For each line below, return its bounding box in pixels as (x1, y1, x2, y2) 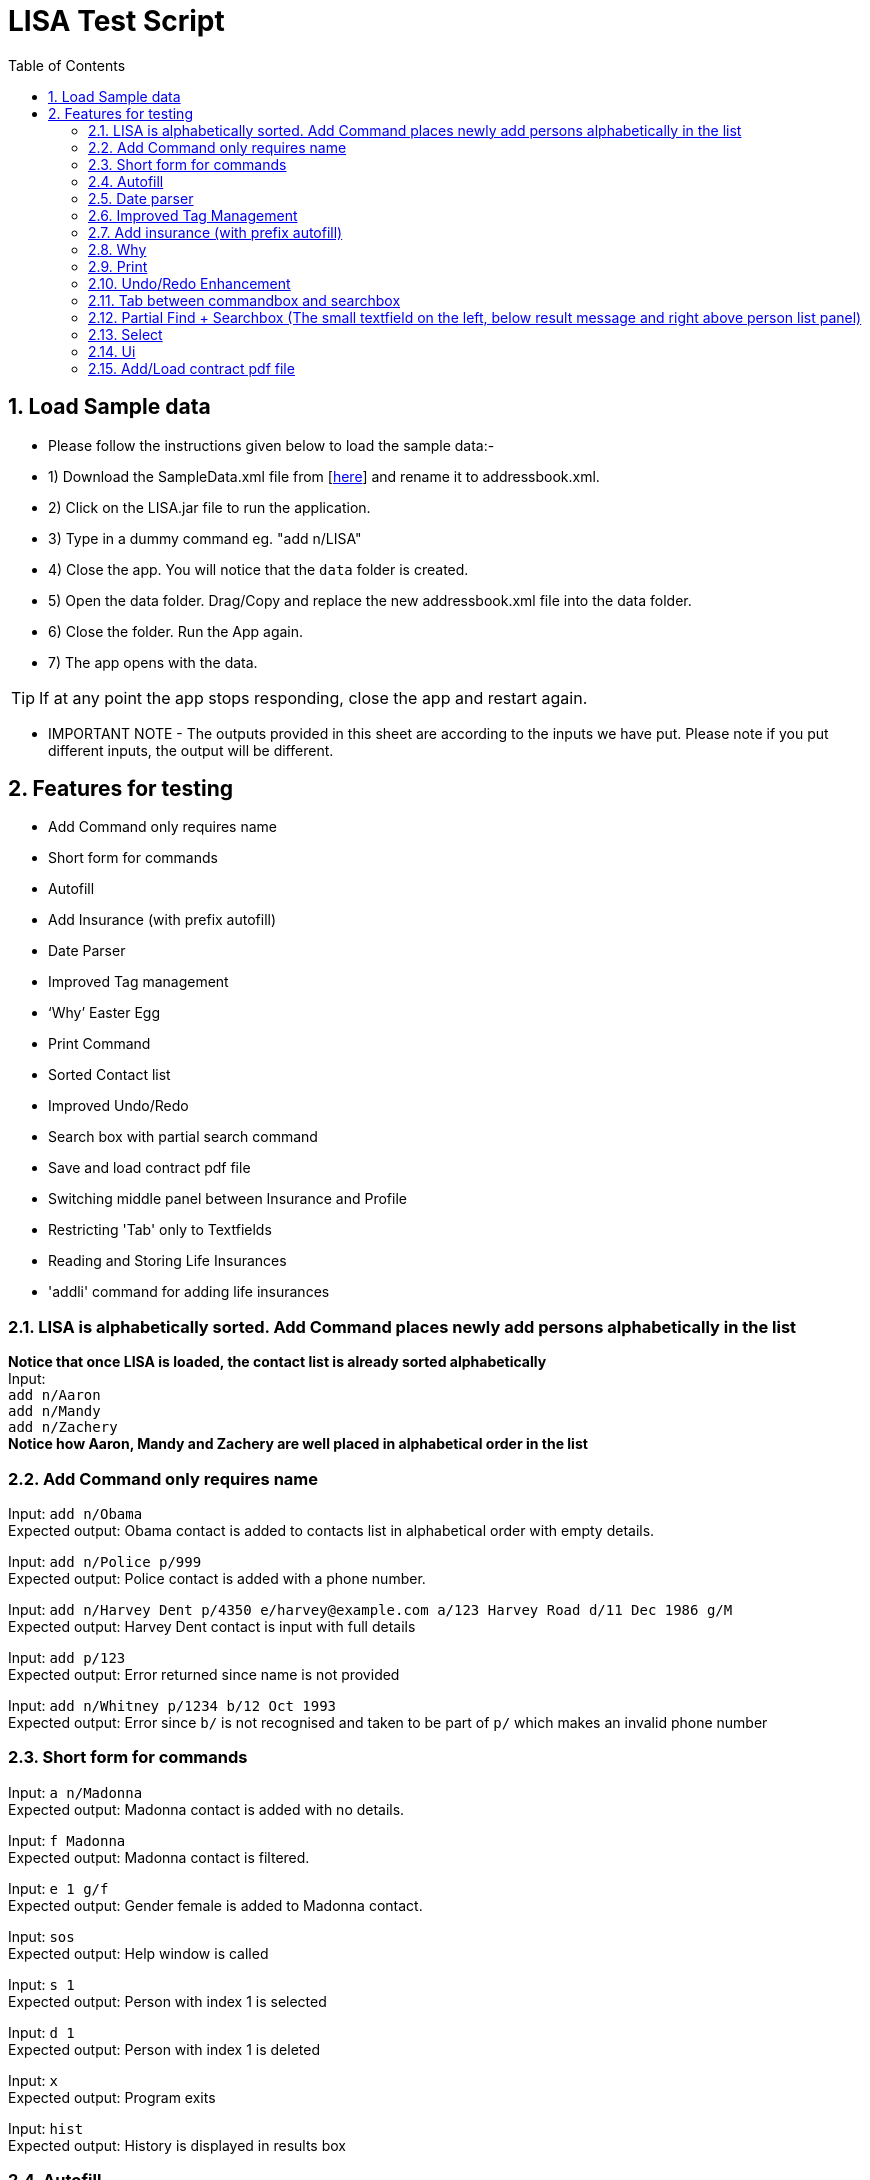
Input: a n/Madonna (8, 1783, 143, 1801)
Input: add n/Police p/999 (8, 1552, 202, 1570)
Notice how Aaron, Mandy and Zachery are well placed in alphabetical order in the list (8, 1435, 588, 1453)
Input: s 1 (8, 1975, 75, 1993)
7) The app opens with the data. (48, 653, 258, 671)
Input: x (8, 2071, 58, 2089)
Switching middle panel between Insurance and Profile (48, 1190, 407, 1208)
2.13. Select (88, 325, 163, 343)
